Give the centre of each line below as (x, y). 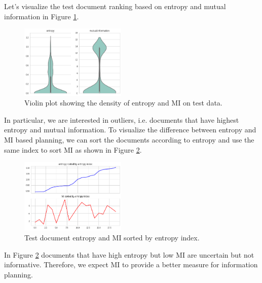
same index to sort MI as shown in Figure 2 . (73, 149)
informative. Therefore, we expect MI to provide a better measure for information (131, 264)
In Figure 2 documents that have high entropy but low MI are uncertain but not (129, 254)
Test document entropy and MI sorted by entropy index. (112, 237)
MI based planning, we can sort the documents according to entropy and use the (129, 140)
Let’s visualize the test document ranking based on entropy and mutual (115, 6)
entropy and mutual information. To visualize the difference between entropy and (130, 130)
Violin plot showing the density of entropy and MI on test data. (123, 103)
